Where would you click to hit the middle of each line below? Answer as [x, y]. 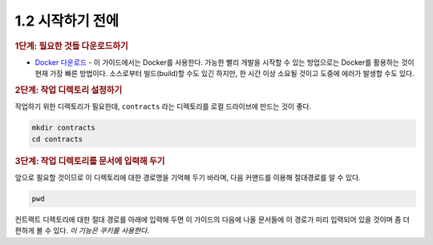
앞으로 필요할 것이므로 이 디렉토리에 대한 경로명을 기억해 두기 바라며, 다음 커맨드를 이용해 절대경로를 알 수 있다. [188, 177]
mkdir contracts [64, 128]
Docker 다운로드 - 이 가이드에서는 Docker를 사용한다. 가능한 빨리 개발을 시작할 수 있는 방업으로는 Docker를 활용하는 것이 [225, 62]
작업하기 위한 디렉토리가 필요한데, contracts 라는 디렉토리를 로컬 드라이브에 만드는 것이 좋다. [163, 106]
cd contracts [57, 139]
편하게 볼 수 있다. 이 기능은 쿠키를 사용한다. [82, 231]
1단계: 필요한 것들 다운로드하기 [71, 46]
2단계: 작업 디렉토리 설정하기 [69, 90]
